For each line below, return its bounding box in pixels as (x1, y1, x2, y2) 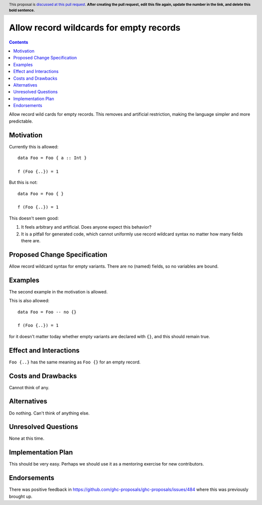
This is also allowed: (9, 298, 49, 304)
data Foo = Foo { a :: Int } (17, 155, 87, 161)
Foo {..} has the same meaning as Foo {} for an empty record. (9, 359, 141, 365)
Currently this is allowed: (9, 144, 59, 149)
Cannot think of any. (9, 384, 49, 390)
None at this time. (9, 435, 45, 441)
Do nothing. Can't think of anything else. (9, 410, 90, 416)
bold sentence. (9, 8, 35, 13)
